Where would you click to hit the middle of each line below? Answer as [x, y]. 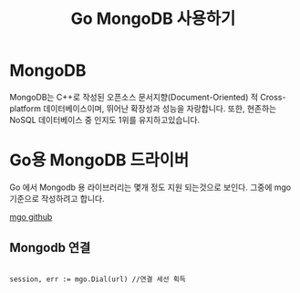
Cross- [273, 97]
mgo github [31, 216]
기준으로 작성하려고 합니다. [57, 198]
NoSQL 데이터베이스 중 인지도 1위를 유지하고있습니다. [105, 120]
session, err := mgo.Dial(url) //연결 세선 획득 [98, 279]
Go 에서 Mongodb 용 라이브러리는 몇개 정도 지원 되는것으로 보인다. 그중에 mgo [150, 187]
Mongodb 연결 [50, 248]
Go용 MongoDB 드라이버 [99, 160]
